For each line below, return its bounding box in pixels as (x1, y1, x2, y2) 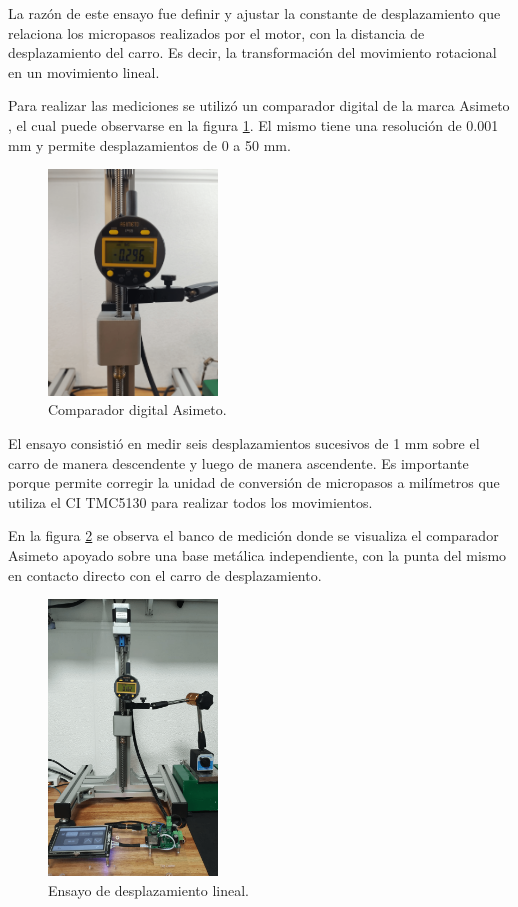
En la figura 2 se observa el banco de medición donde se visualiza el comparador (8, 525, 499, 546)
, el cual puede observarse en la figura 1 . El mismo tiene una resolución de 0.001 (8, 114, 499, 135)
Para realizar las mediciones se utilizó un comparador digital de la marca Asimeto (8, 95, 510, 116)
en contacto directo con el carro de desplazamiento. (8, 564, 322, 585)
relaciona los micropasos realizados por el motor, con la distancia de (8, 22, 425, 43)
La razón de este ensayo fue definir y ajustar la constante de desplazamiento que (8, 3, 501, 23)
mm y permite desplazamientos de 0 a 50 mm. (8, 134, 291, 155)
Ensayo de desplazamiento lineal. (48, 879, 250, 900)
